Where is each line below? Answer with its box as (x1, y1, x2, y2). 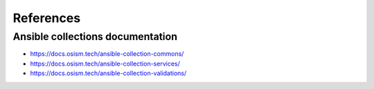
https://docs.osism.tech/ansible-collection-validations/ (30, 69, 187, 77)
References (12, 10, 81, 26)
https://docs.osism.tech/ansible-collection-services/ (30, 59, 180, 68)
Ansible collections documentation (12, 30, 178, 43)
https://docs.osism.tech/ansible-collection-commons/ (30, 50, 184, 58)
